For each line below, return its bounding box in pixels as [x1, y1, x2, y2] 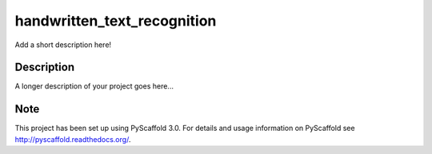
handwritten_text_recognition [14, 12, 217, 30]
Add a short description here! [14, 40, 112, 49]
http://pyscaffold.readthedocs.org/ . [14, 134, 131, 144]
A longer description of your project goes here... [14, 81, 174, 91]
